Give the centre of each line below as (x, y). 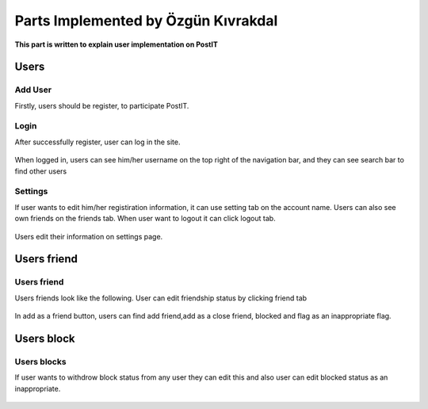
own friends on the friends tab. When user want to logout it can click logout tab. (145, 219)
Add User (33, 90)
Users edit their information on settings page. (89, 236)
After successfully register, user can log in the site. (97, 142)
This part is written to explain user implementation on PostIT (116, 44)
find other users (41, 171)
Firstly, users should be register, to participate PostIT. (102, 105)
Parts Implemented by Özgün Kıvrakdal (146, 21)
